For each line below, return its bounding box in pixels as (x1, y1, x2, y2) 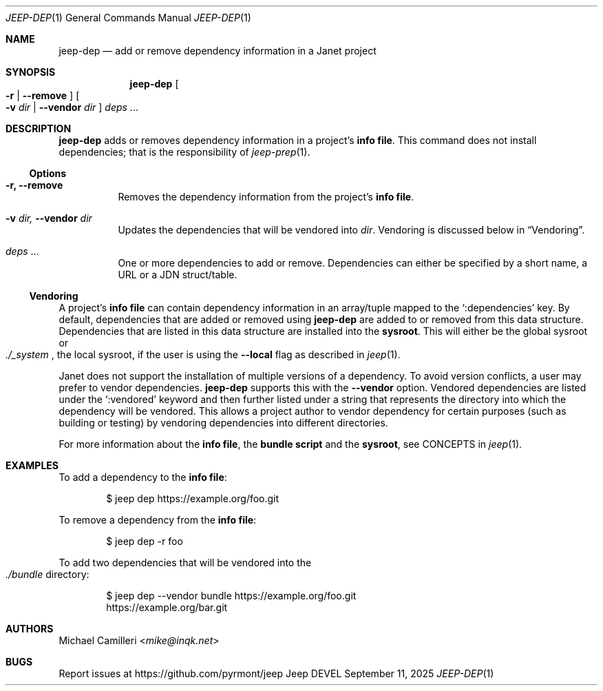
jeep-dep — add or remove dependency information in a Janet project (59, 45, 377, 56)
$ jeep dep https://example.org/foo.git (106, 493, 279, 504)
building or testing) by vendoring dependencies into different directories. (59, 417, 388, 429)
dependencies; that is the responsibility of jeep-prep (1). (59, 146, 310, 158)
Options (29, 167, 67, 179)
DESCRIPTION (6, 123, 72, 134)
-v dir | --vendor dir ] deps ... (6, 101, 138, 113)
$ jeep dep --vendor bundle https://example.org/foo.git (106, 590, 357, 601)
